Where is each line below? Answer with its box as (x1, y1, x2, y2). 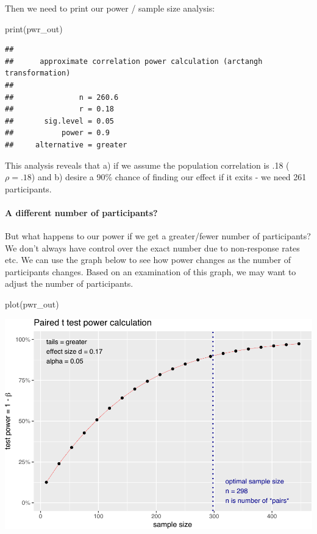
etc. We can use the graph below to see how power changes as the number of (5, 253, 291, 266)
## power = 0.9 (5, 128, 110, 138)
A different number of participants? (5, 206, 158, 219)
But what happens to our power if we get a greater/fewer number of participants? (5, 230, 311, 242)
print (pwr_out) (5, 22, 63, 35)
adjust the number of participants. (5, 277, 134, 290)
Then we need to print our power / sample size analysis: (5, 2, 215, 14)
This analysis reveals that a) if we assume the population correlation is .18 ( (5, 158, 290, 171)
